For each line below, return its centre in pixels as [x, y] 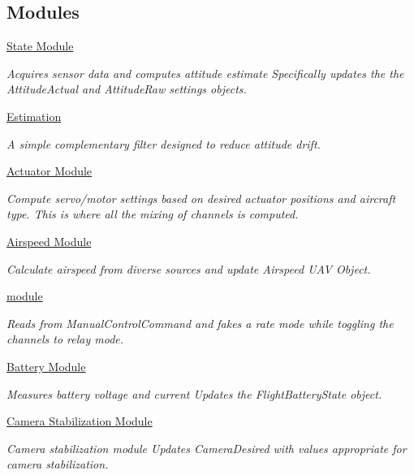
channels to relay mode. [65, 339]
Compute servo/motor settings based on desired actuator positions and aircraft [201, 198]
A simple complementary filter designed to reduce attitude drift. [164, 143]
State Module [40, 46]
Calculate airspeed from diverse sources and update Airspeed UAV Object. [189, 268]
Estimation [34, 116]
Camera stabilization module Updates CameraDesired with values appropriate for [207, 448]
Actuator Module [50, 171]
